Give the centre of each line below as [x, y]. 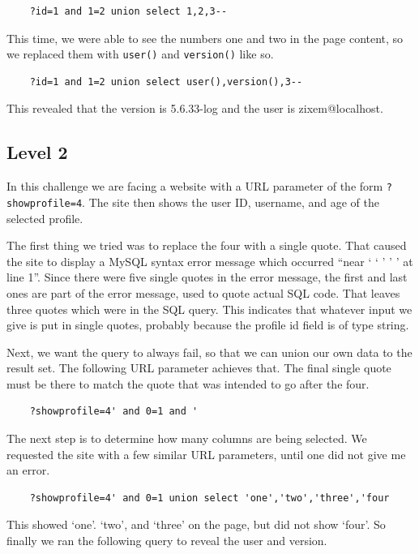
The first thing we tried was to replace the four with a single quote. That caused [207, 245]
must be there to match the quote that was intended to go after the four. [188, 383]
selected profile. [45, 218]
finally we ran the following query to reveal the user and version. [167, 541]
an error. [28, 470]
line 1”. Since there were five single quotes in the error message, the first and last [207, 277]
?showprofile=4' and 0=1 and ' [114, 412]
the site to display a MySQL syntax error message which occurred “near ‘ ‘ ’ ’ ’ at [210, 261]
